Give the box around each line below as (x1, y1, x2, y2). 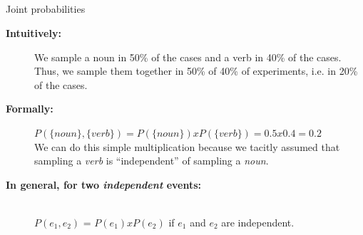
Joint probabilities (6, 1, 86, 16)
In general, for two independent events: (6, 177, 202, 192)
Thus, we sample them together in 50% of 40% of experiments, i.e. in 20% (34, 63, 358, 78)
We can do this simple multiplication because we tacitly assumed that (34, 139, 340, 154)
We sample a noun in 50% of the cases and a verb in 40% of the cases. (34, 49, 342, 64)
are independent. (221, 214, 295, 229)
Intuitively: (6, 25, 61, 40)
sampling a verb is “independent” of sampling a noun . (34, 153, 269, 168)
